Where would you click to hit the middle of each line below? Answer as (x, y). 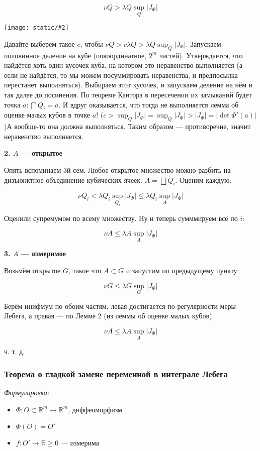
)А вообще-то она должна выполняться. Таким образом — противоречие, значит (127, 126)
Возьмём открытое (32, 270)
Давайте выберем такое (39, 43)
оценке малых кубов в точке (47, 115)
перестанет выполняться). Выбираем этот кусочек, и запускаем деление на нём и (128, 85)
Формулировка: (27, 392)
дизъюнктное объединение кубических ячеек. (73, 180)
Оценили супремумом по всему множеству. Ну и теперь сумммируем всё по (121, 218)
